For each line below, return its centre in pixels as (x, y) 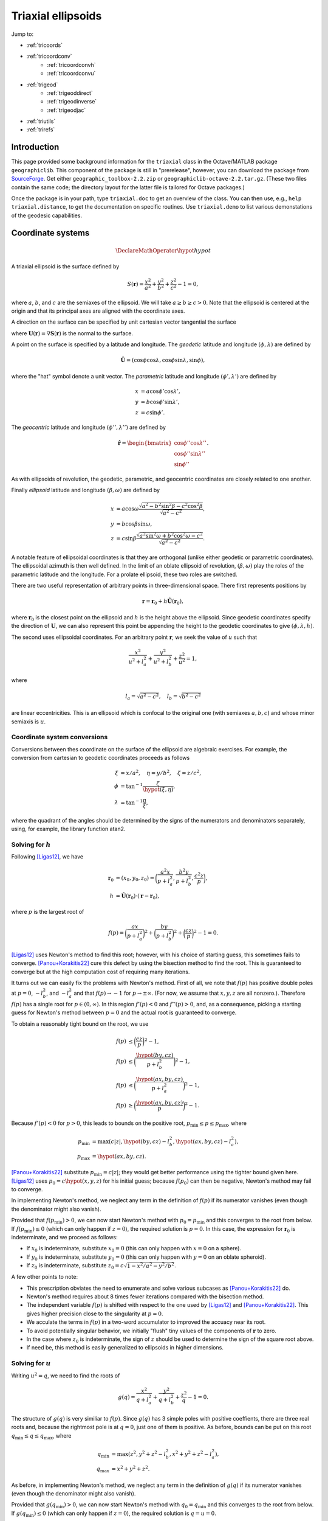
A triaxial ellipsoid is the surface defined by (65, 266)
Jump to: (22, 34)
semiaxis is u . (29, 722)
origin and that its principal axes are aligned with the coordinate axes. (98, 311)
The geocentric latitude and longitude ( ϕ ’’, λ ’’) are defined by (89, 427)
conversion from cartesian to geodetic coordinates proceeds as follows (101, 758)
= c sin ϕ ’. (153, 412)
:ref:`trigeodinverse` (72, 102)
